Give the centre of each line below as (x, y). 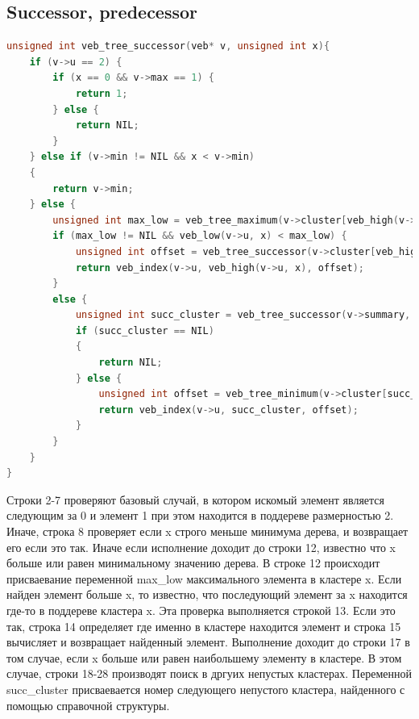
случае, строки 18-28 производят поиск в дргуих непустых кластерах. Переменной (209, 673)
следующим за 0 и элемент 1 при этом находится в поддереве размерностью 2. (200, 515)
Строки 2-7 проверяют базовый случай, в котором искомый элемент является (195, 499)
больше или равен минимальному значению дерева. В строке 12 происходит (193, 563)
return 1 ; (102, 93)
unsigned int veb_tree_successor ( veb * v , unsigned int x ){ (168, 46)
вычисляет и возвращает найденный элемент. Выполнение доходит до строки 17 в (208, 642)
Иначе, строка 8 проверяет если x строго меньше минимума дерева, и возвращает (207, 531)
